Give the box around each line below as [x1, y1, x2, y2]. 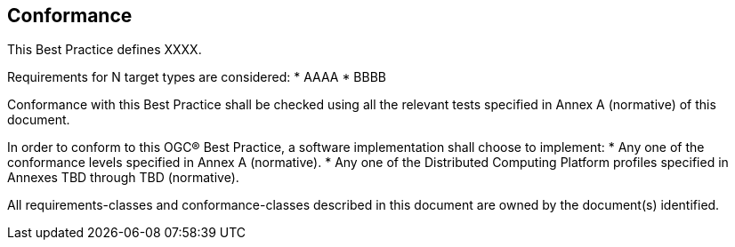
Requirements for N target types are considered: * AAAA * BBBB [7, 69, 387, 85]
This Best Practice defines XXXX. [7, 42, 202, 58]
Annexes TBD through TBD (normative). [7, 170, 239, 186]
